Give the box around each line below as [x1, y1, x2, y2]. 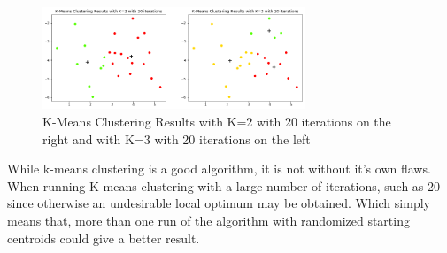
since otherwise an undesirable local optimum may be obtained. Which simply [7, 194, 430, 212]
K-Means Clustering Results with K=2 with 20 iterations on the [42, 112, 391, 131]
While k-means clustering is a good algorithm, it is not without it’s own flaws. [7, 159, 431, 178]
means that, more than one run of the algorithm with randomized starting [7, 211, 410, 230]
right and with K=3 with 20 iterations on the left [42, 129, 311, 148]
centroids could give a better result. [7, 228, 200, 247]
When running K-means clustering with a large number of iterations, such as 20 [7, 176, 441, 195]
